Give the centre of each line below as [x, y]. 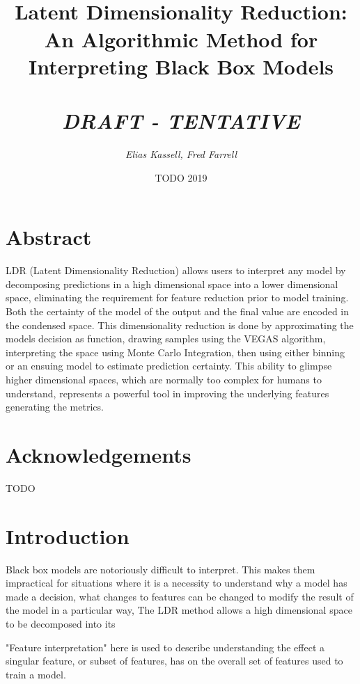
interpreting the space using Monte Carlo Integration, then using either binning [175, 352]
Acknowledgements [99, 454]
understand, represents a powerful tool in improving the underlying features [167, 393]
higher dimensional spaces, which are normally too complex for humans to [164, 379]
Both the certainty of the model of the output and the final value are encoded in [178, 311]
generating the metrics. [55, 407]
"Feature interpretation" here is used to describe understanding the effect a [165, 647]
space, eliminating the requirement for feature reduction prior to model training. [177, 297]
